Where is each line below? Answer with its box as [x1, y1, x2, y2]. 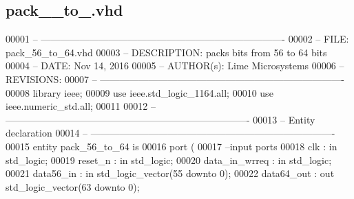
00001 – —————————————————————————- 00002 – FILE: [6, 32, 349, 46]
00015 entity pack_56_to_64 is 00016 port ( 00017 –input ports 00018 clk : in [6, 139, 337, 153]
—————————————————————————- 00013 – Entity [6, 112, 315, 126]
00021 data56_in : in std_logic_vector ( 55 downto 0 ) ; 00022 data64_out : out [6, 166, 335, 180]
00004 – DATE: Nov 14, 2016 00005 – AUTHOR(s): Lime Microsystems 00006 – [6, 58, 344, 73]
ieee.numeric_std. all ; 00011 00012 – [6, 99, 156, 113]
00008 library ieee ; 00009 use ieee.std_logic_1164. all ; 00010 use [6, 85, 273, 99]
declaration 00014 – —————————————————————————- [6, 126, 335, 140]
